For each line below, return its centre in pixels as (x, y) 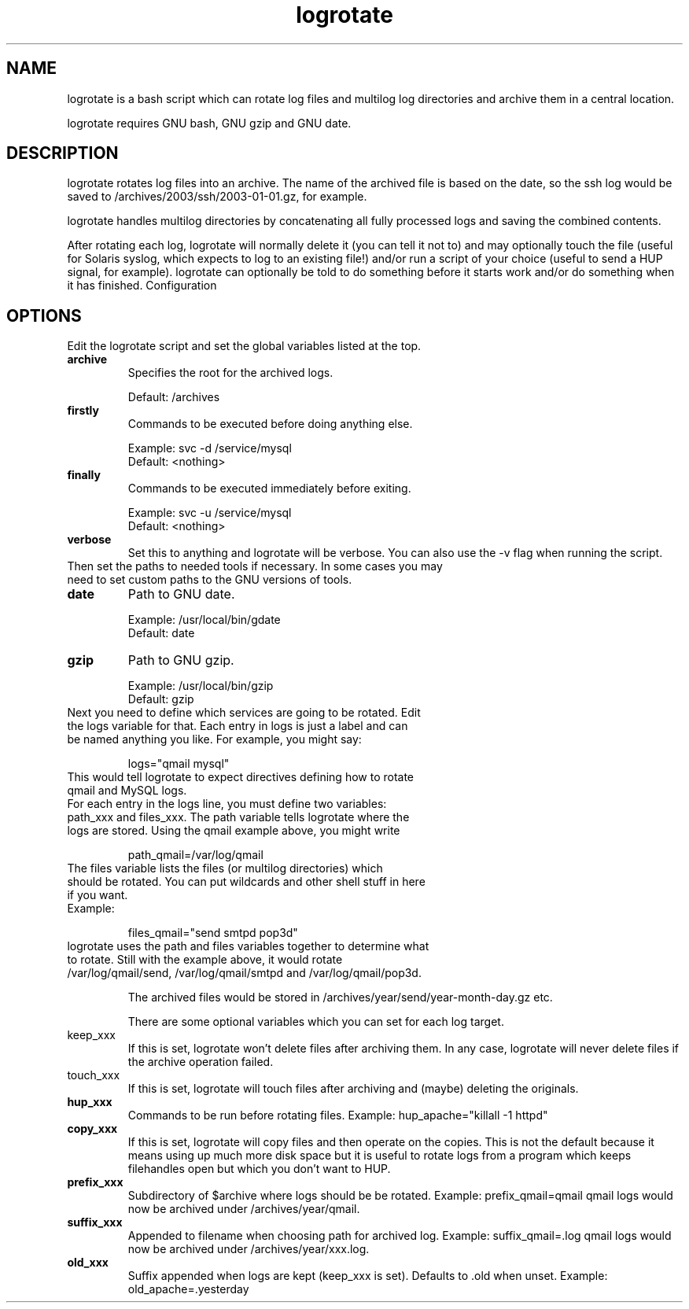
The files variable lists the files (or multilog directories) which (225, 868)
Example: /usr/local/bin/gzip (201, 686)
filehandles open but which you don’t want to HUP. (259, 1169)
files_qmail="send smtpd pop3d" (213, 933)
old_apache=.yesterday (188, 1289)
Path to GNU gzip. (181, 660)
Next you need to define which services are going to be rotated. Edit (244, 713)
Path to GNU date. (181, 594)
